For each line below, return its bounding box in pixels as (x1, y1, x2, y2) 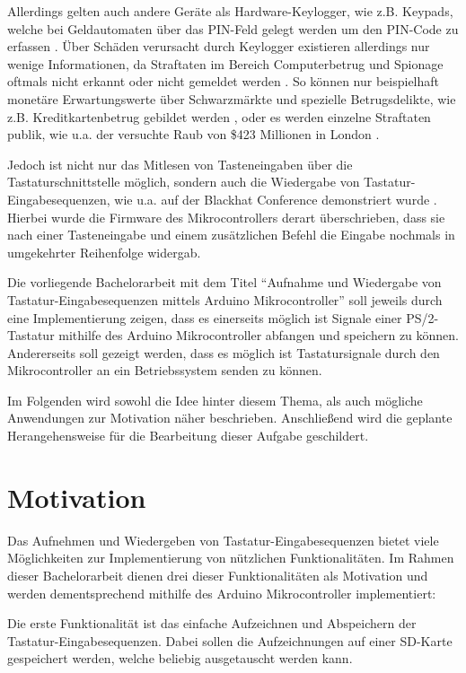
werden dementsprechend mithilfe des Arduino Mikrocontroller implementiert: (7, 583, 436, 602)
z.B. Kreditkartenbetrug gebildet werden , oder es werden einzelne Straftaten (7, 107, 431, 126)
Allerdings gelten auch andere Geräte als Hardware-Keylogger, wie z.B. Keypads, (7, 2, 453, 20)
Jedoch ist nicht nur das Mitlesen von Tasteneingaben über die (7, 154, 353, 173)
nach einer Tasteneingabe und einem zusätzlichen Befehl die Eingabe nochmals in (7, 225, 455, 244)
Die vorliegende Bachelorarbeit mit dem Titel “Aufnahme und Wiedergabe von (7, 273, 442, 292)
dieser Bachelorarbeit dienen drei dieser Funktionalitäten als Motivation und (7, 565, 428, 584)
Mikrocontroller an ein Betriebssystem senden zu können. (7, 361, 322, 380)
